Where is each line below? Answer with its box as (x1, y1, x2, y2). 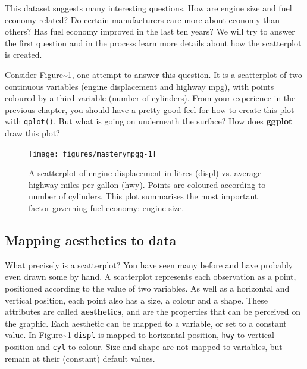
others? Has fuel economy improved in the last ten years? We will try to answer (5, 25, 295, 37)
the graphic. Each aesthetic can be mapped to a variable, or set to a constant (5, 317, 287, 329)
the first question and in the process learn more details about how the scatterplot (5, 36, 302, 49)
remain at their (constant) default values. (5, 352, 155, 364)
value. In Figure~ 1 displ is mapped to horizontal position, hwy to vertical (5, 329, 274, 341)
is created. (5, 48, 42, 61)
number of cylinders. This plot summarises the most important (29, 190, 258, 202)
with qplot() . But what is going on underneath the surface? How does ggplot (5, 115, 293, 127)
